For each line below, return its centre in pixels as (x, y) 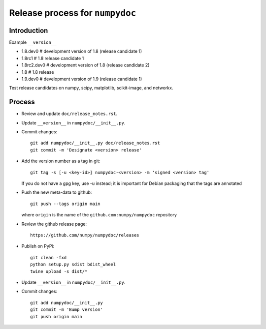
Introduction (29, 30)
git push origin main (56, 316)
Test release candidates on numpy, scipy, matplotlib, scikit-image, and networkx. (91, 88)
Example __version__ (33, 42)
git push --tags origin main (65, 204)
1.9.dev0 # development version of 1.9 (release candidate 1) (82, 79)
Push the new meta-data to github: (57, 192)
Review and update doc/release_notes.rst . (69, 114)
